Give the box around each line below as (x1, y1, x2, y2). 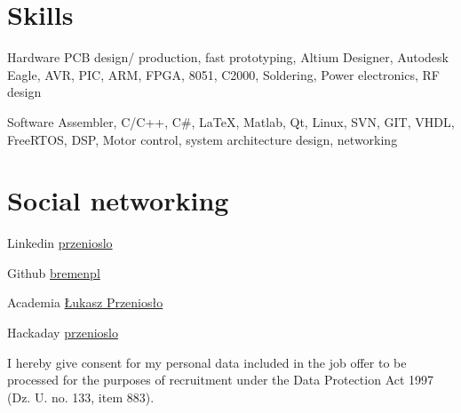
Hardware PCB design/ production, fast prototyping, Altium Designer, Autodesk (7, 48, 449, 67)
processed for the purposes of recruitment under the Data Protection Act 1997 (7, 370, 434, 389)
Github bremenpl (7, 263, 100, 282)
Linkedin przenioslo (7, 234, 113, 252)
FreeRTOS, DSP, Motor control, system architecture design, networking (7, 130, 398, 148)
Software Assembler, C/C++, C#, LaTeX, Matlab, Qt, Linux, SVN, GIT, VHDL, (7, 112, 455, 131)
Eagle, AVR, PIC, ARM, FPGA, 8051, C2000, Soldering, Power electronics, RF (7, 65, 440, 83)
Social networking (7, 182, 229, 218)
